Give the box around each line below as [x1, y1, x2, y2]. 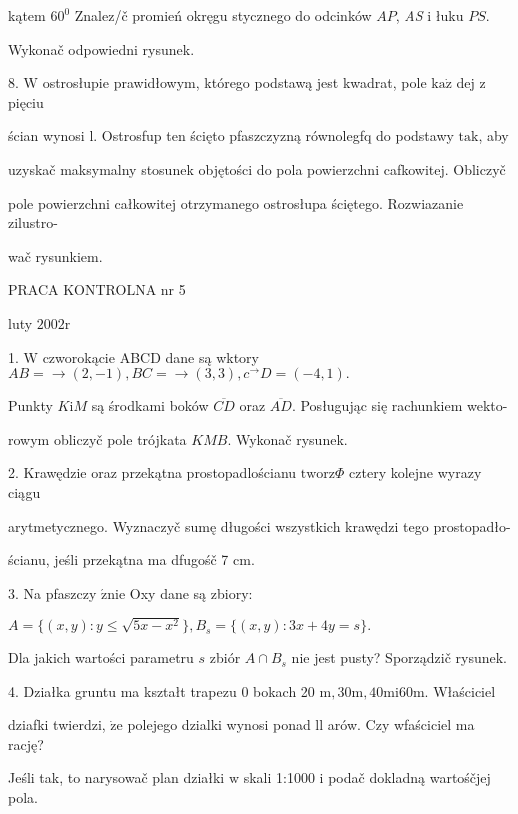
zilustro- [8, 212, 58, 233]
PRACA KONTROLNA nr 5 [8, 279, 186, 300]
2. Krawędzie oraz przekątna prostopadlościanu [8, 462, 297, 483]
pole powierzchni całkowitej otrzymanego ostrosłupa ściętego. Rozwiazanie [8, 192, 464, 213]
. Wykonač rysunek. [227, 428, 348, 449]
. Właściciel [424, 680, 496, 701]
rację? [8, 733, 44, 754]
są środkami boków [91, 395, 209, 416]
